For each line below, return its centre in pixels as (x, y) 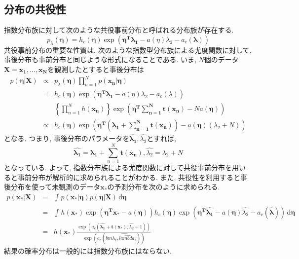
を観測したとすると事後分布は (96, 69)
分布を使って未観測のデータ (56, 187)
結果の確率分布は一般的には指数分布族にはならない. (88, 251)
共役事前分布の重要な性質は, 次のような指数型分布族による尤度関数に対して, (128, 50)
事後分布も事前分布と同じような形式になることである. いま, (100, 59)
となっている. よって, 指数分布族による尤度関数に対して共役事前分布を (118, 167)
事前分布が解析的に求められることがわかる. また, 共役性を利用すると (129, 177)
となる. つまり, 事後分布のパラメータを (67, 138)
